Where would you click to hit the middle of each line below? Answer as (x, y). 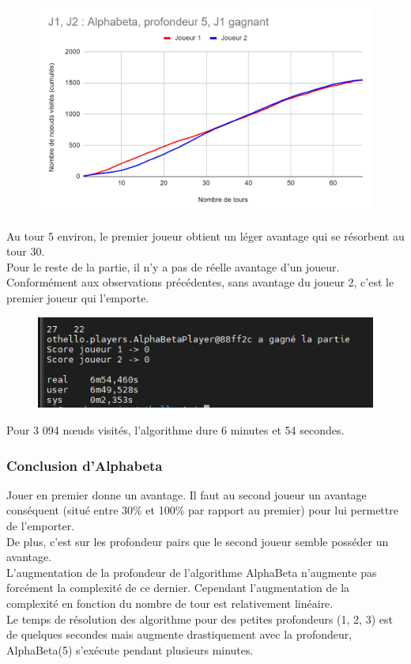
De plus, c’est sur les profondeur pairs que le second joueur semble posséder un (198, 541)
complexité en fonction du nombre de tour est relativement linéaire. (170, 603)
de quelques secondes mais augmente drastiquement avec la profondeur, (179, 634)
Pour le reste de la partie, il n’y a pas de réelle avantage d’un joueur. (173, 266)
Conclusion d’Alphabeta (85, 465)
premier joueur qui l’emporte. (78, 298)
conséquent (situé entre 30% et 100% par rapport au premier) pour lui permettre (202, 510)
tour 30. (26, 251)
